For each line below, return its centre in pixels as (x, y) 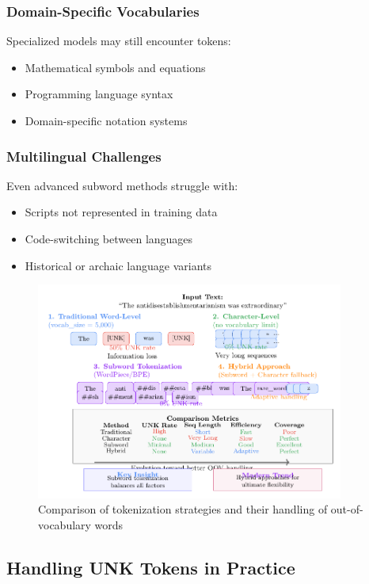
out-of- (347, 509)
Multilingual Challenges (84, 156)
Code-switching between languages (109, 239)
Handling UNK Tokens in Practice (151, 568)
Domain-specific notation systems (106, 120)
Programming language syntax (99, 94)
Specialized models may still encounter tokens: (119, 41)
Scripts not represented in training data (121, 212)
